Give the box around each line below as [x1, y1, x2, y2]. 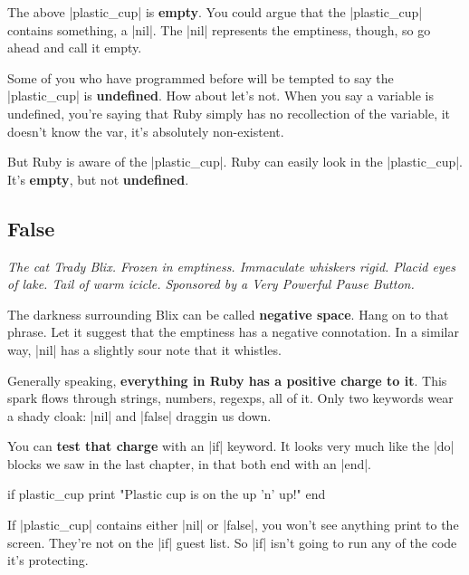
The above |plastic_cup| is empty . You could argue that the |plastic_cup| [7, 3, 423, 21]
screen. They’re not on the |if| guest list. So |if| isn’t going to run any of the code [7, 532, 457, 551]
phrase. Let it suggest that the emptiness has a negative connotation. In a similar [7, 322, 459, 341]
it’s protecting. [7, 551, 89, 570]
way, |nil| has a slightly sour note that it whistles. [7, 340, 282, 359]
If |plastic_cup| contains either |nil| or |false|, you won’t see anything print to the [7, 515, 459, 534]
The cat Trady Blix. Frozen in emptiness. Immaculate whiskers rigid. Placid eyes [7, 256, 455, 275]
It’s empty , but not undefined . [7, 169, 189, 188]
